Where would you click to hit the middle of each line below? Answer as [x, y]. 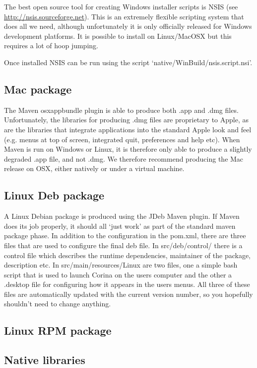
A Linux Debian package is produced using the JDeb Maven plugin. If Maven [122, 216]
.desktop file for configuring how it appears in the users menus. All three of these [127, 284]
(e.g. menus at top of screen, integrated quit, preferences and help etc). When [122, 139]
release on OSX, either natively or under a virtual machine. [94, 168]
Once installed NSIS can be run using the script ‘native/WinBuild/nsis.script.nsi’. [128, 62]
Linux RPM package [58, 330]
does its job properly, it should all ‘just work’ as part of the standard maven [120, 226]
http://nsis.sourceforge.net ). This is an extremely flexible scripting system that [124, 16]
